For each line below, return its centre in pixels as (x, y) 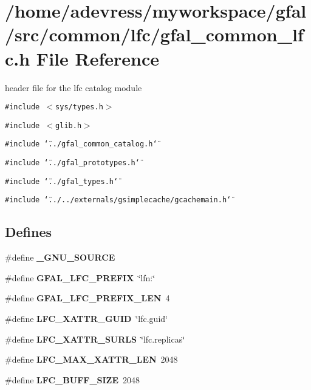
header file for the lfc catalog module (73, 87)
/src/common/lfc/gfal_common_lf (154, 34)
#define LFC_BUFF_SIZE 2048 (73, 379)
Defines (29, 232)
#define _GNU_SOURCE (60, 257)
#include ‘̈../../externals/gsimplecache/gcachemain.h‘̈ (118, 200)
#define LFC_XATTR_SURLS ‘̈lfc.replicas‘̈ (95, 339)
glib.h (69, 125)
